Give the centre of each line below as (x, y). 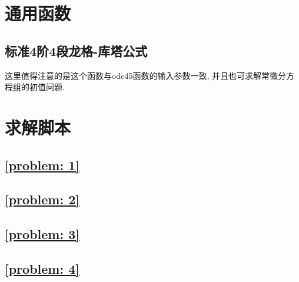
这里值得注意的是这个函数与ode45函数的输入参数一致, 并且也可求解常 (137, 75)
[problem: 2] (42, 199)
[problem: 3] (42, 234)
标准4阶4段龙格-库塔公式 (76, 50)
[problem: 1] (42, 165)
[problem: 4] (42, 268)
